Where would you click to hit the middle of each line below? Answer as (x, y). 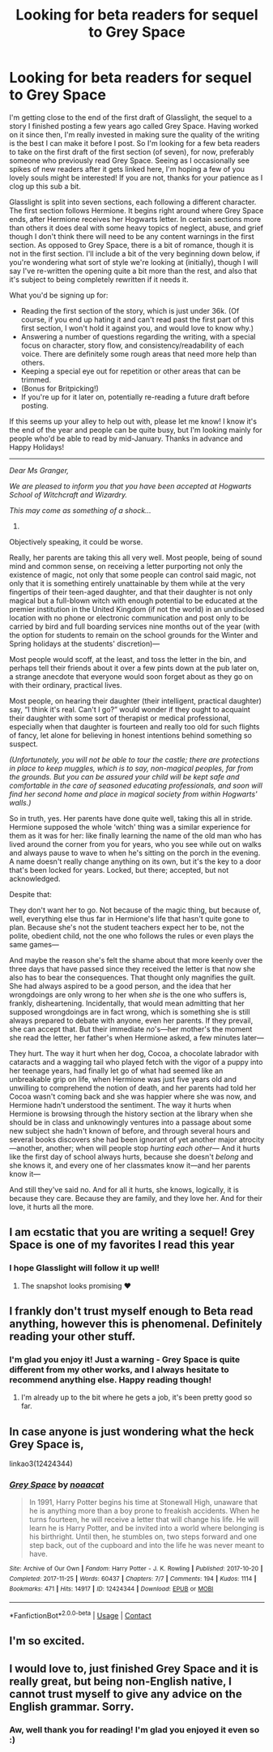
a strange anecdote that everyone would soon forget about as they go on (131, 676)
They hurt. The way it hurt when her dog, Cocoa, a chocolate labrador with (134, 1053)
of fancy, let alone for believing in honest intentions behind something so (130, 735)
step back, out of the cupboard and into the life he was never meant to (147, 1545)
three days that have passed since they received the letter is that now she (132, 968)
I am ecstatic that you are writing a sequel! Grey (132, 1232)
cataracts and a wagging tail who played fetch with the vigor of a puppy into (136, 1062)
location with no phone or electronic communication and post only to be (129, 617)
